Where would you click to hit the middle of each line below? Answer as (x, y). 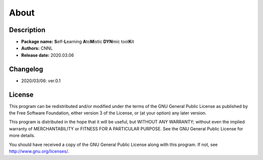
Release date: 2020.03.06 (47, 55)
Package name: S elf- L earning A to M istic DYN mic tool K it (78, 42)
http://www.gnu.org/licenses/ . (39, 151)
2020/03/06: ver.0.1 (41, 81)
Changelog (26, 69)
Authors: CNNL (37, 48)
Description (27, 30)
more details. (22, 136)
